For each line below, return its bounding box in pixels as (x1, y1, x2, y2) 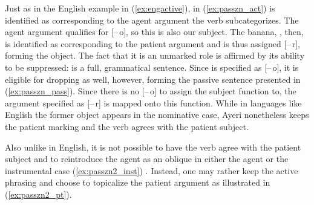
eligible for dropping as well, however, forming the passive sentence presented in (5, 73, 301, 85)
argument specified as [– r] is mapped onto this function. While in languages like (5, 96, 302, 109)
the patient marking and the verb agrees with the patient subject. (5, 120, 249, 132)
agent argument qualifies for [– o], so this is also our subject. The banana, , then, (5, 25, 304, 38)
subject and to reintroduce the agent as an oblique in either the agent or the (5, 152, 289, 165)
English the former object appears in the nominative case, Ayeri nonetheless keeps (5, 108, 309, 121)
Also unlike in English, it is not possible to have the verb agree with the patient (5, 140, 301, 153)
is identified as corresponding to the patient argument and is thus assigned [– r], (5, 37, 300, 50)
